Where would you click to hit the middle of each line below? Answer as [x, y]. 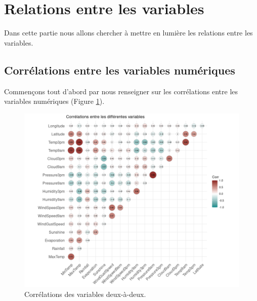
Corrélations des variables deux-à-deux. [85, 294]
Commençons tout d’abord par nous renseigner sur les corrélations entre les [121, 91]
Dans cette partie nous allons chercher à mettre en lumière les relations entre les [128, 33]
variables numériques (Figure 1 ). [54, 101]
